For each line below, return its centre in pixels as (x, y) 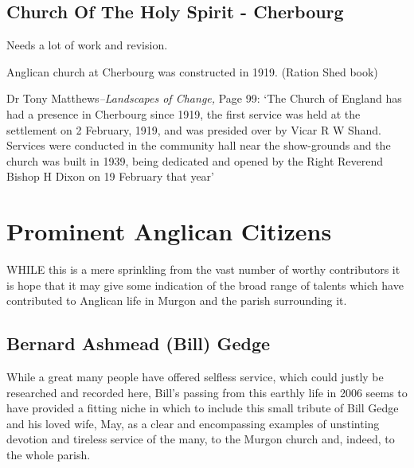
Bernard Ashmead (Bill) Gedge (139, 343)
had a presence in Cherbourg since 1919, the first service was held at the (184, 113)
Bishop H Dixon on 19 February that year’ (110, 176)
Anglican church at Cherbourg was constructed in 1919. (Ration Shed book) (192, 71)
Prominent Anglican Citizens (169, 231)
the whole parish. (49, 455)
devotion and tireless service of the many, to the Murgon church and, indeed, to (201, 439)
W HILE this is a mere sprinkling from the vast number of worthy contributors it (203, 269)
